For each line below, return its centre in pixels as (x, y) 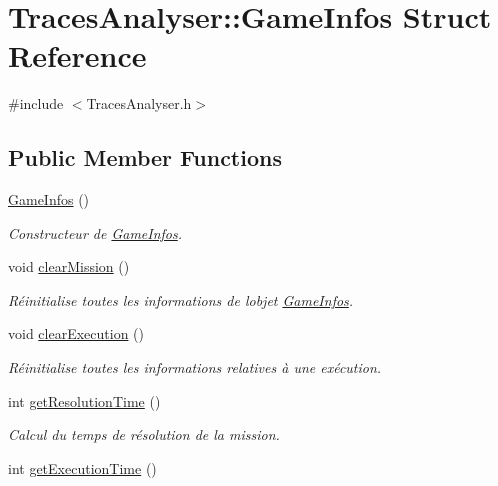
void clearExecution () (76, 333)
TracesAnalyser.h (139, 103)
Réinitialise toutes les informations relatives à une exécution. (195, 367)
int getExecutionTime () (82, 467)
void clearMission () (69, 266)
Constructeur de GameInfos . (95, 232)
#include (36, 103)
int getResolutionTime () (84, 400)
